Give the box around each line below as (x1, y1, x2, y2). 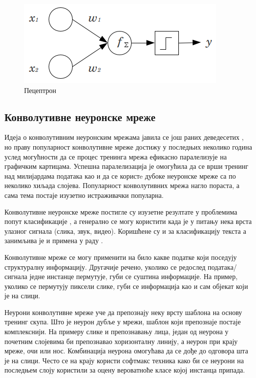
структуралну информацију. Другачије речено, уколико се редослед (4, 261, 206, 272)
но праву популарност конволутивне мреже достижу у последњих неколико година (4, 141, 252, 152)
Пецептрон (24, 85, 57, 95)
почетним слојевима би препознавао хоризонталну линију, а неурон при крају (4, 336, 238, 346)
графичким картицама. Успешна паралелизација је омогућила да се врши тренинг (4, 161, 249, 171)
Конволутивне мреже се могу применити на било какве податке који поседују (4, 252, 237, 262)
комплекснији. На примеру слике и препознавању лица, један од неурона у (4, 326, 228, 337)
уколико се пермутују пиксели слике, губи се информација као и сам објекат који (4, 281, 248, 291)
